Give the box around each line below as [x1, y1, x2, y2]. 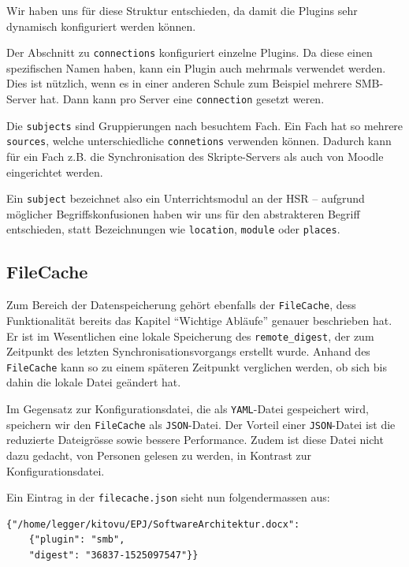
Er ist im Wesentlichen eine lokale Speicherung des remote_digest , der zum [6, 327, 374, 344]
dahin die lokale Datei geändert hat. [6, 374, 181, 390]
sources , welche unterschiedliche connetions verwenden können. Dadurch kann [6, 132, 392, 149]
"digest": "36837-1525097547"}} [28, 549, 199, 561]
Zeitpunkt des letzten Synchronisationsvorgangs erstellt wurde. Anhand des [6, 343, 370, 360]
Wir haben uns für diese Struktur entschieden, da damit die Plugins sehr [6, 2, 358, 18]
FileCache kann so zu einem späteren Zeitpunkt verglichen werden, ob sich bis [6, 358, 387, 375]
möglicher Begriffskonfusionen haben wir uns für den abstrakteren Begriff [6, 205, 360, 222]
